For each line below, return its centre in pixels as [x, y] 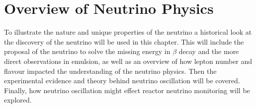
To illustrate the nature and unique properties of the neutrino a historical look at [128, 32]
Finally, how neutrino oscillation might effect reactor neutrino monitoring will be [127, 90]
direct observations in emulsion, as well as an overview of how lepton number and [128, 61]
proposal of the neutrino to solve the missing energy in [87, 51]
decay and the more [209, 51]
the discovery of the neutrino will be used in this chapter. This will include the [124, 41]
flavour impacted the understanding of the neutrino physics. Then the [110, 71]
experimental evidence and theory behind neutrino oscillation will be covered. [122, 81]
